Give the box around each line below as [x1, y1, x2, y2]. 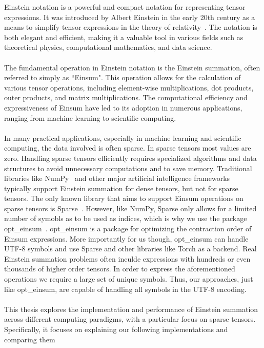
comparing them [4, 334, 55, 344]
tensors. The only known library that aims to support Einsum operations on [4, 193, 243, 204]
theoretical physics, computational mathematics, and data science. [4, 42, 212, 52]
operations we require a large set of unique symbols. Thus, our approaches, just [4, 273, 253, 284]
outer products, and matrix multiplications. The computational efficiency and [4, 92, 248, 103]
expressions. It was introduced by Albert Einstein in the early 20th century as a [4, 11, 255, 22]
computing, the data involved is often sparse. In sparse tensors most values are [4, 142, 251, 153]
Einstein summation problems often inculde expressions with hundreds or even [4, 253, 251, 264]
